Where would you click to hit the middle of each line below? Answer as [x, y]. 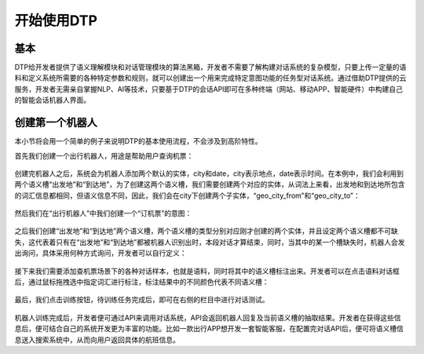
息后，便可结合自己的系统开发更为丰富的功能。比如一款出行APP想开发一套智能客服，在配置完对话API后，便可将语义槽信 [209, 329]
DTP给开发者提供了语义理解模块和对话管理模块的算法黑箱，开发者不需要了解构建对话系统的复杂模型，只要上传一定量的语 [210, 68]
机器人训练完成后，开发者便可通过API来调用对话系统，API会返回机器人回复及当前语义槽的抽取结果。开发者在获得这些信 [208, 317]
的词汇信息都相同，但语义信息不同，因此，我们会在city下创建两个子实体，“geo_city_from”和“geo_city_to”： [187, 195]
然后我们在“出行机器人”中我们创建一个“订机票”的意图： [103, 213]
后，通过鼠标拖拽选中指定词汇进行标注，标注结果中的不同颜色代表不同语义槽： [142, 282]
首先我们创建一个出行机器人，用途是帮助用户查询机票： [104, 155]
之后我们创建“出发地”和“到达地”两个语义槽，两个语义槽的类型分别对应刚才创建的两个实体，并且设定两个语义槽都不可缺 [206, 231]
